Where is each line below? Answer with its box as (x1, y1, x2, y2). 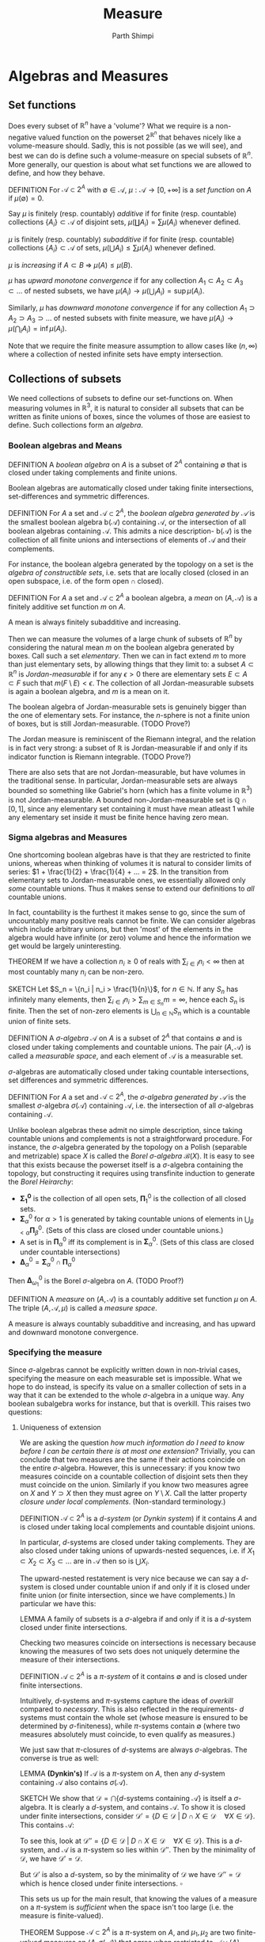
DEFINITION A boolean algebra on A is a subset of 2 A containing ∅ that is (8, 458, 248, 469)
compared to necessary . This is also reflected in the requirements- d (19, 1704, 244, 1714)
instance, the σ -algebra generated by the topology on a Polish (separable (8, 1143, 248, 1152)
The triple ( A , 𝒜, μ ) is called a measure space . (8, 1303, 158, 1312)
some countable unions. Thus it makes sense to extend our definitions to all (8, 883, 255, 893)
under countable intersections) (19, 1247, 121, 1257)
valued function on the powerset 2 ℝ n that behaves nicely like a (38, 130, 241, 142)
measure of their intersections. (19, 1655, 120, 1665)
